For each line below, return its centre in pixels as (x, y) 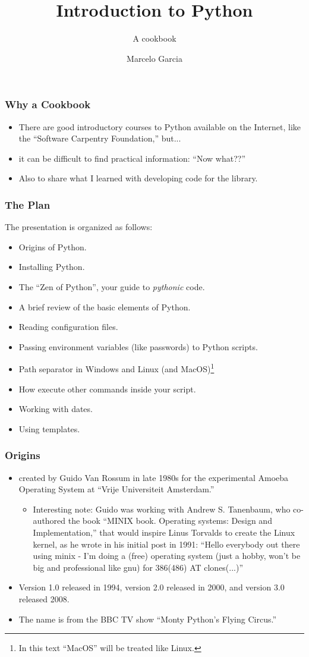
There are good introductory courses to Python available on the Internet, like (160, 126)
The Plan (28, 204)
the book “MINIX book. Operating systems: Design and (170, 521)
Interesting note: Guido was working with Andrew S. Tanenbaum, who (162, 509)
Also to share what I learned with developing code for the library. (138, 178)
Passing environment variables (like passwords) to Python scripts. (138, 346)
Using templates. (49, 428)
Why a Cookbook (48, 104)
